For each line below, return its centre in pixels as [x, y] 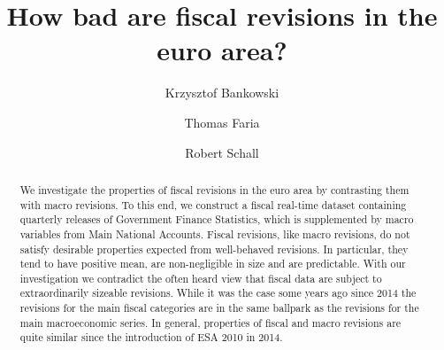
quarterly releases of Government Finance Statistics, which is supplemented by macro [217, 219]
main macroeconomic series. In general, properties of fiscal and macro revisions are [211, 322]
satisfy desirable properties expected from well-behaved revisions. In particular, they [214, 249]
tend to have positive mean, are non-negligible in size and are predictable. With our [213, 264]
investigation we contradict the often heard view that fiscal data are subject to [201, 278]
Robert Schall [222, 152]
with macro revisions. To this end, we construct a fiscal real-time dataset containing [213, 204]
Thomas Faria [222, 122]
